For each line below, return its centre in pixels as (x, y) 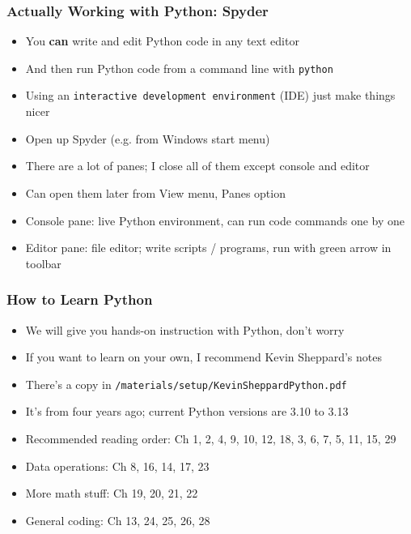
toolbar (43, 263)
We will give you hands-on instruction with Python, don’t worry (185, 329)
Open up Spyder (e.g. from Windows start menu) (148, 138)
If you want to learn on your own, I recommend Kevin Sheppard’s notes (203, 357)
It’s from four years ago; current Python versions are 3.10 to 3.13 (187, 411)
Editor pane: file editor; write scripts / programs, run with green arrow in (208, 248)
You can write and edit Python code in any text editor (162, 41)
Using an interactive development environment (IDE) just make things (210, 95)
